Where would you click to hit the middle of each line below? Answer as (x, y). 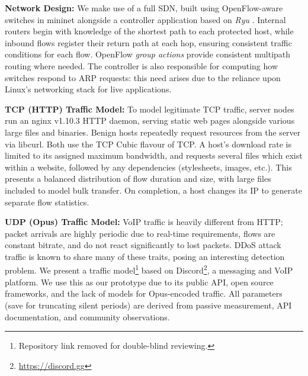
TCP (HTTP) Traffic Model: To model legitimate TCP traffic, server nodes (150, 109)
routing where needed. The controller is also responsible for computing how (141, 65)
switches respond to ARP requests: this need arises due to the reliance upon (143, 77)
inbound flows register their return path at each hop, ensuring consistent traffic (148, 42)
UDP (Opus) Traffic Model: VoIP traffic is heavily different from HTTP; (144, 222)
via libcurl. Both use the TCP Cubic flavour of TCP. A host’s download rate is (148, 144)
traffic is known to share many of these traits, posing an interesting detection (145, 256)
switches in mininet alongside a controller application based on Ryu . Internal (145, 19)
